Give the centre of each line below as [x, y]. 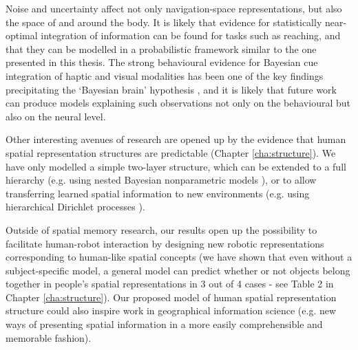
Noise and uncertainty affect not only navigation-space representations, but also [174, 8]
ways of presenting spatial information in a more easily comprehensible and [164, 324]
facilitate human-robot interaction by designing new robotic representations [165, 243]
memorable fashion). [49, 337]
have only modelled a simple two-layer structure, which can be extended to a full [176, 166]
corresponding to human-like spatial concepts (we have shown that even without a [179, 257]
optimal [22, 35]
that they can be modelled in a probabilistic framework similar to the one [161, 48]
